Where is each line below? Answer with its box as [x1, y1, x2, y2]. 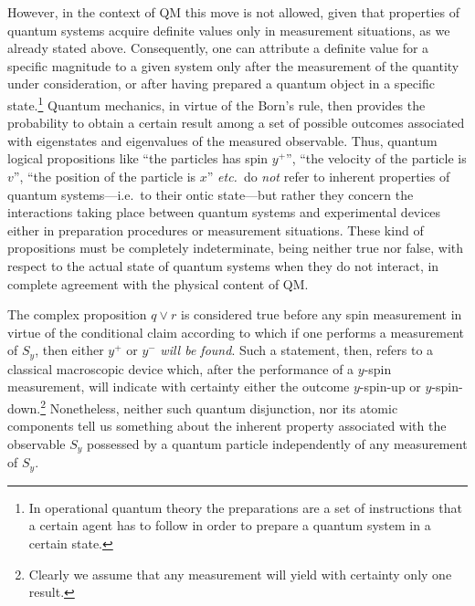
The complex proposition [7, 305, 147, 324]
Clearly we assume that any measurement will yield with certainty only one [28, 564, 452, 583]
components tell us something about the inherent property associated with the [7, 416, 447, 435]
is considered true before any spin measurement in [181, 305, 462, 324]
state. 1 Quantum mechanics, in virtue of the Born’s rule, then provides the [7, 92, 426, 114]
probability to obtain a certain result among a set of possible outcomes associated [7, 113, 465, 132]
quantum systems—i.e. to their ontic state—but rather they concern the [7, 184, 414, 204]
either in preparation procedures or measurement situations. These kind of [7, 220, 424, 239]
